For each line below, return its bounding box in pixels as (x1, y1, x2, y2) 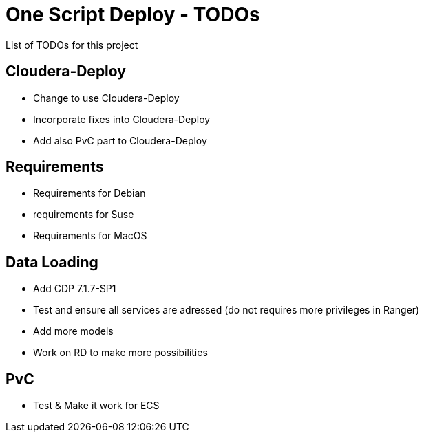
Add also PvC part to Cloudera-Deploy (33, 134, 207, 146)
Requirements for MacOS (33, 230, 147, 242)
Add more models (33, 325, 114, 338)
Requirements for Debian (33, 187, 146, 199)
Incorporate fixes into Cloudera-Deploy (33, 113, 211, 125)
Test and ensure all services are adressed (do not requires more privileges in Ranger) (33, 304, 420, 316)
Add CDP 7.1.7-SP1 (33, 283, 116, 295)
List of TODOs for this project (6, 39, 138, 51)
